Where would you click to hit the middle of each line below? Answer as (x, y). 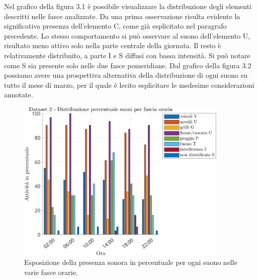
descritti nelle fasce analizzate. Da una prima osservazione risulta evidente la (122, 16)
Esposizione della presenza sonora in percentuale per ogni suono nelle (131, 262)
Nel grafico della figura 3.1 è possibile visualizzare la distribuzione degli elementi (128, 6)
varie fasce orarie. (51, 272)
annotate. (19, 95)
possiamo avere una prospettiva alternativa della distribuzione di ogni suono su (126, 75)
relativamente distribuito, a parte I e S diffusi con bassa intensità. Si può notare (127, 55)
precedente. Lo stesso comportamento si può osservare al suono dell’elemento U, (127, 35)
